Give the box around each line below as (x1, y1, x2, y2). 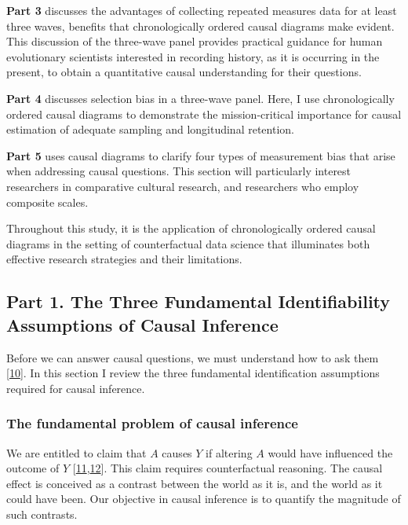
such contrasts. (6, 505, 78, 522)
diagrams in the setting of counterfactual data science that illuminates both (6, 235, 370, 251)
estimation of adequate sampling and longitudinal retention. (6, 121, 294, 138)
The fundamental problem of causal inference (6, 413, 298, 433)
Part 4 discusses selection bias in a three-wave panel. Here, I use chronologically (6, 90, 395, 106)
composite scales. (6, 193, 89, 210)
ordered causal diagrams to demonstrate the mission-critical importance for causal (6, 105, 402, 122)
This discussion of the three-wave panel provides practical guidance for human (6, 33, 383, 50)
